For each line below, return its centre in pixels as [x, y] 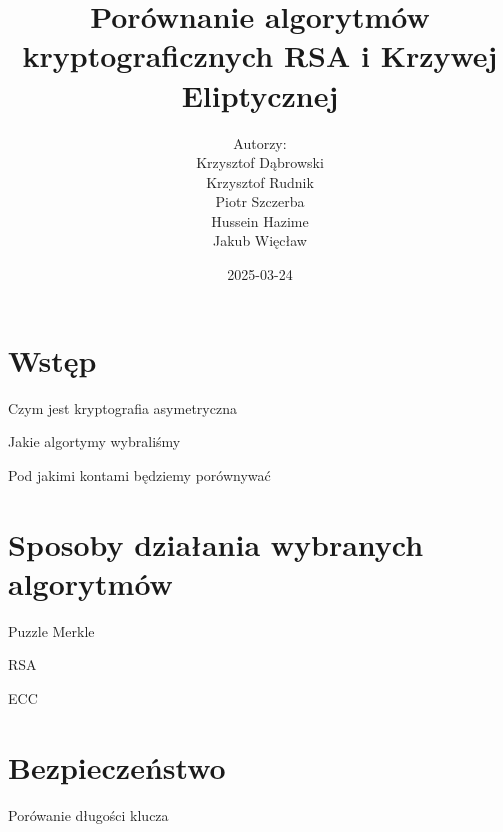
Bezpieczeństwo [117, 766]
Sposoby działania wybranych [216, 543]
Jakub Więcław [260, 240]
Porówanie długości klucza [88, 814]
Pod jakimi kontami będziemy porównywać [139, 474]
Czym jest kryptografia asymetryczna [122, 407]
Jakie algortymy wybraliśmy [94, 441]
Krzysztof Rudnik [260, 181]
